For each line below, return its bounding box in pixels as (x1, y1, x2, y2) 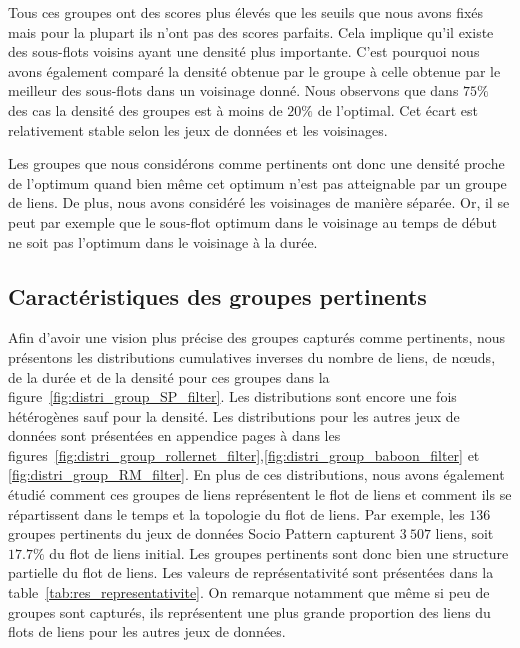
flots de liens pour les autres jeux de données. (8, 621, 286, 642)
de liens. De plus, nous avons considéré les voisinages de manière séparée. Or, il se (8, 192, 510, 213)
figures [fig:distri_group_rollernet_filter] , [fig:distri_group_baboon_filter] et (8, 444, 480, 465)
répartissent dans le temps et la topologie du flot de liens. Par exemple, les (8, 503, 465, 524)
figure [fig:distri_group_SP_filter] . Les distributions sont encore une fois (8, 386, 457, 407)
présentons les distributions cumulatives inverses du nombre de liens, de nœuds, (8, 346, 496, 367)
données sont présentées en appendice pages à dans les (8, 425, 341, 446)
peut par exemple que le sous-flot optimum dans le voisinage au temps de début (8, 211, 497, 232)
